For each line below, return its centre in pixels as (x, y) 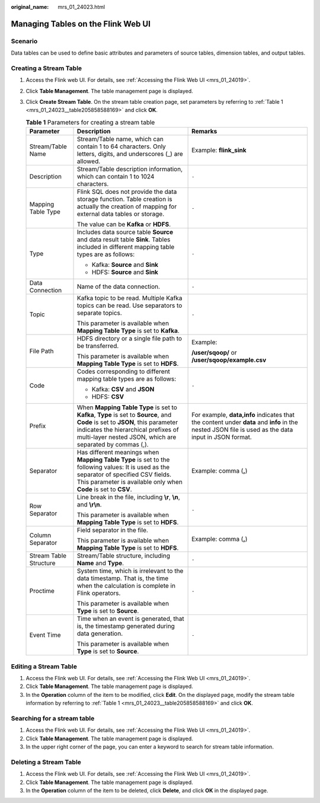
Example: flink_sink (219, 150)
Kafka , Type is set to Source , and (124, 415)
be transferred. (98, 346)
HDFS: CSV (108, 397)
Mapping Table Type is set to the (123, 460)
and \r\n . (89, 505)
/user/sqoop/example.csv (229, 360)
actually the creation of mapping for (127, 206)
